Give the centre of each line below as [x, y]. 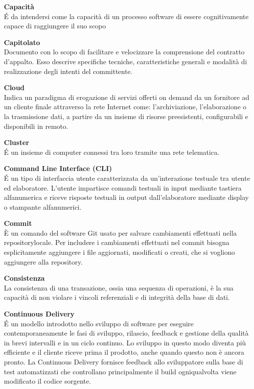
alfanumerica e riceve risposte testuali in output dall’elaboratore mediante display [127, 197]
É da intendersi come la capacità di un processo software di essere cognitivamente [126, 16]
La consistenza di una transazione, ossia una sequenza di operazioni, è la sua [119, 287]
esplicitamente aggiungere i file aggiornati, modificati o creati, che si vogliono [119, 252]
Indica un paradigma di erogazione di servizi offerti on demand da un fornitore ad [127, 97]
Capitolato [22, 42]
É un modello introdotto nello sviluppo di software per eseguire [99, 323]
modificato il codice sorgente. [47, 381]
